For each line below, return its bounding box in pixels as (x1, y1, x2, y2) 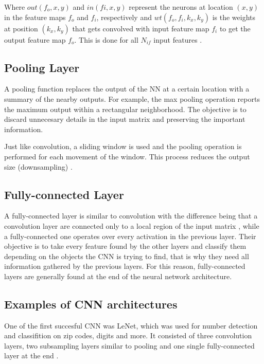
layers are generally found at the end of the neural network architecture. (4, 270, 232, 281)
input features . (153, 34, 202, 45)
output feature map (4, 34, 66, 45)
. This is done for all (74, 34, 138, 45)
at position (4, 23, 38, 33)
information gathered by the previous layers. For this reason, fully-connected (4, 261, 245, 271)
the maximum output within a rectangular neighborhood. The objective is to (4, 103, 247, 114)
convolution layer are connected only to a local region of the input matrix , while (4, 220, 259, 231)
